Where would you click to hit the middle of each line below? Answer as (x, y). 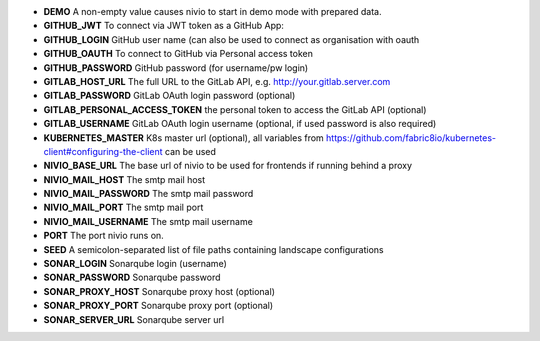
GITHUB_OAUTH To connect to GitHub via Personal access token (178, 54)
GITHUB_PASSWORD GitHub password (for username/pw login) (176, 67)
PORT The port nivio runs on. (103, 236)
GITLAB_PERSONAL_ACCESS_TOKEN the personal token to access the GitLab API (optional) (235, 109)
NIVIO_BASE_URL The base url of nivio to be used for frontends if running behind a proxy (228, 166)
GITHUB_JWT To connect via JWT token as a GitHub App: (164, 26)
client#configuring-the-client (103, 151)
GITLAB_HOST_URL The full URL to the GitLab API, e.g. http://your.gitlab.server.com (217, 81)
